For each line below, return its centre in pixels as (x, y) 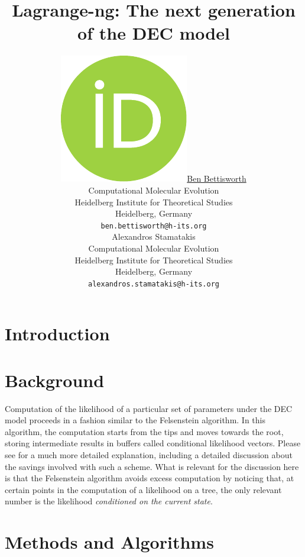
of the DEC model (154, 33)
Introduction (57, 334)
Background (55, 380)
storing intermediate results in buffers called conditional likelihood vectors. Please (153, 443)
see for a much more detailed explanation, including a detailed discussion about (149, 455)
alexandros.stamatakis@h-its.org (154, 284)
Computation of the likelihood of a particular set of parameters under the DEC (149, 408)
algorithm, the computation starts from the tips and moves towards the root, (144, 431)
